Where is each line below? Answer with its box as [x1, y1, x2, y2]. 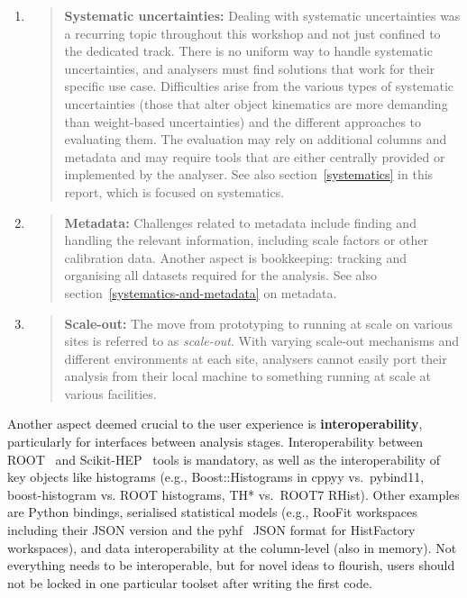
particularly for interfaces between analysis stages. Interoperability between [7, 432, 424, 451]
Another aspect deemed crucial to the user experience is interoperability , [7, 414, 423, 433]
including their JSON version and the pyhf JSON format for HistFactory [7, 521, 416, 539]
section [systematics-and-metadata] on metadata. [64, 283, 337, 302]
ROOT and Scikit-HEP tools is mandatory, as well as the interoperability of [7, 449, 441, 468]
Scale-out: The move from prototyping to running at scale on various [64, 313, 453, 332]
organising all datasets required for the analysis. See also [64, 266, 377, 285]
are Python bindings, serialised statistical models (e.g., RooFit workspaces [7, 503, 417, 521]
